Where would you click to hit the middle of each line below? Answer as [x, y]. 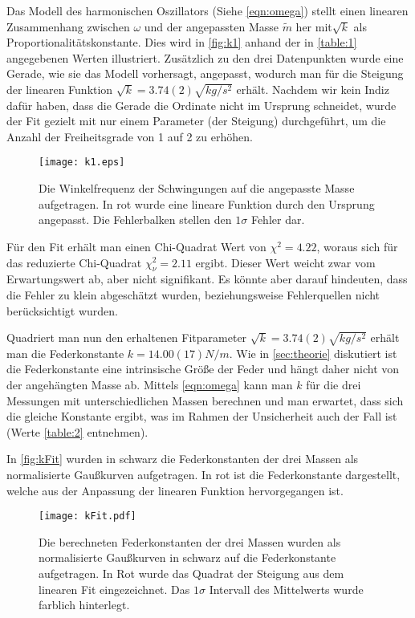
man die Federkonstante [65, 353]
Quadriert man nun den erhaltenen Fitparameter [127, 337]
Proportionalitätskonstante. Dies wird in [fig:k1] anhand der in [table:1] [182, 42]
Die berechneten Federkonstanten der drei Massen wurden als [190, 541]
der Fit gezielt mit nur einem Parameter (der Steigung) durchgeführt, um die [196, 121]
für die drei [334, 385]
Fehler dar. [278, 220]
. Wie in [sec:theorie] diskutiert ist [313, 353]
